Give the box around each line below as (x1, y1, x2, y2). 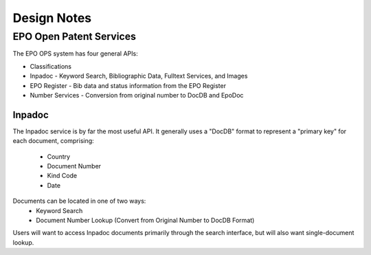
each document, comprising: (12, 137, 94, 145)
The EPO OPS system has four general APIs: (12, 49, 138, 58)
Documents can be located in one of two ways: (12, 197, 146, 206)
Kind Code (47, 172, 78, 180)
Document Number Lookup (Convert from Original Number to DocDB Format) (36, 216, 255, 224)
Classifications (30, 62, 72, 70)
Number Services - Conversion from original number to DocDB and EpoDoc (30, 91, 244, 99)
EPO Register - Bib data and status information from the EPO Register (30, 81, 227, 89)
